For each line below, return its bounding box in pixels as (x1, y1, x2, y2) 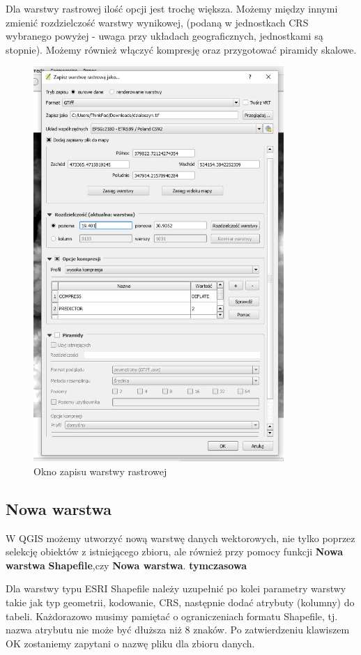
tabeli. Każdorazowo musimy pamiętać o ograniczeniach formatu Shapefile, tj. (6, 608, 338, 623)
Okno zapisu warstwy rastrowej (33, 463, 167, 478)
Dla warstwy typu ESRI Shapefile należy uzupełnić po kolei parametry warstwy (6, 581, 346, 596)
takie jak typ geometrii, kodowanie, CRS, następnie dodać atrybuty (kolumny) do (6, 595, 355, 610)
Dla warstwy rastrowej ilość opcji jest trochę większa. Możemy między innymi (6, 1, 338, 15)
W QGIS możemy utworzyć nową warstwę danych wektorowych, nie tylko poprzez (6, 530, 355, 545)
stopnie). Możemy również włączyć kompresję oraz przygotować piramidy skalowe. (6, 42, 357, 56)
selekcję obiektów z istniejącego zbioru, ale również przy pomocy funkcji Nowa (6, 544, 343, 559)
